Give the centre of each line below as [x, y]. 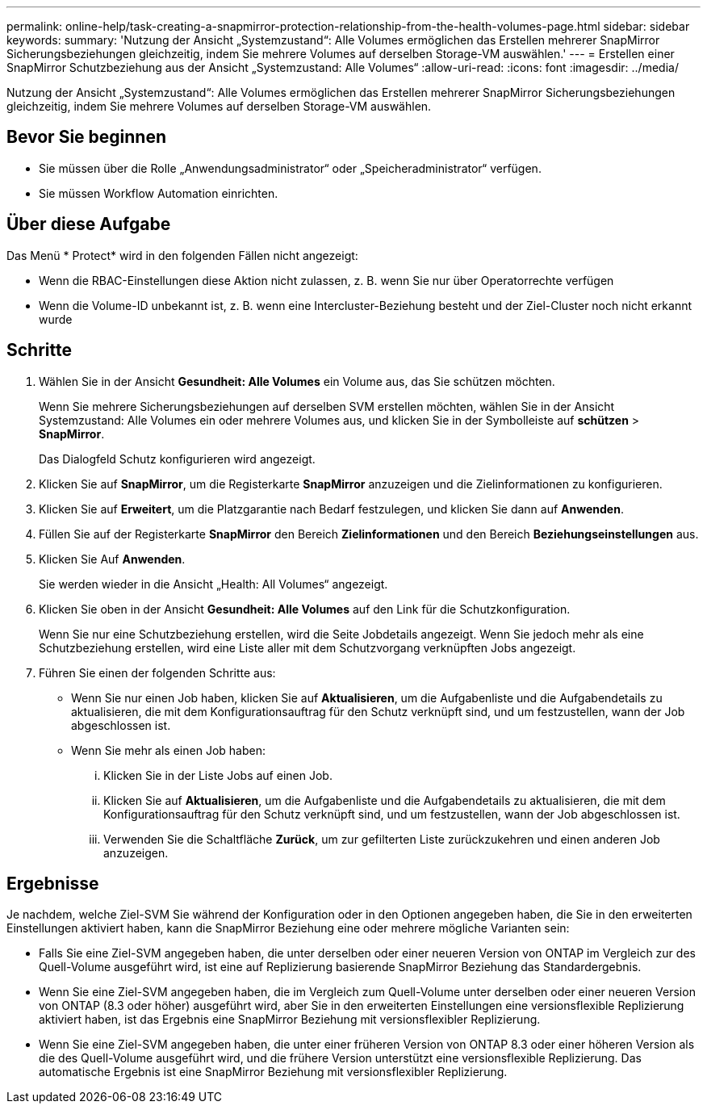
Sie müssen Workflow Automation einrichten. [159, 193]
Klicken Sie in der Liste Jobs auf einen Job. [218, 775]
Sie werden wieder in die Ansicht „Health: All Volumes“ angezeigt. [213, 584]
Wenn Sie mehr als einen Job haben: [168, 750]
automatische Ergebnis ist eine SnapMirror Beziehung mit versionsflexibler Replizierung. [273, 1072]
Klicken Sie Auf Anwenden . [112, 559]
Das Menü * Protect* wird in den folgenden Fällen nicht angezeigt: [182, 255]
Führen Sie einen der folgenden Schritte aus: [157, 672]
